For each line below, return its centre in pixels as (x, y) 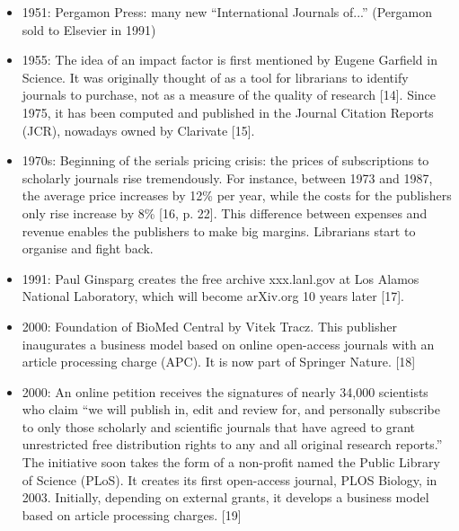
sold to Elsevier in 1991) (89, 29)
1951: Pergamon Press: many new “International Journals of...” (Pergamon (227, 12)
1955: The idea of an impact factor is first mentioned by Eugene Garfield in (229, 60)
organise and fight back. (88, 248)
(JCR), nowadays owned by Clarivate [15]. (138, 130)
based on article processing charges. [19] (132, 514)
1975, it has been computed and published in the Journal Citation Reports (228, 112)
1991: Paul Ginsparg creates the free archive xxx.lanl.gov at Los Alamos (221, 278)
